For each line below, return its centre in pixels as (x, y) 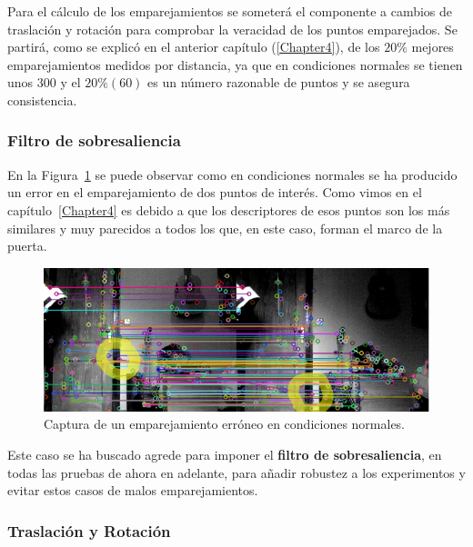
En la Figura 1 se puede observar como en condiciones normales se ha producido (232, 174)
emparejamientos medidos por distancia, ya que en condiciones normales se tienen (235, 64)
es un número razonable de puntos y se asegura (279, 82)
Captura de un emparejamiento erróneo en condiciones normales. (225, 424)
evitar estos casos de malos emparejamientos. (133, 490)
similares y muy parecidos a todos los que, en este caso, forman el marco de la (225, 228)
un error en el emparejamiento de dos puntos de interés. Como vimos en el (215, 192)
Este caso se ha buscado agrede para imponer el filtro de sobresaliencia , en (225, 455)
